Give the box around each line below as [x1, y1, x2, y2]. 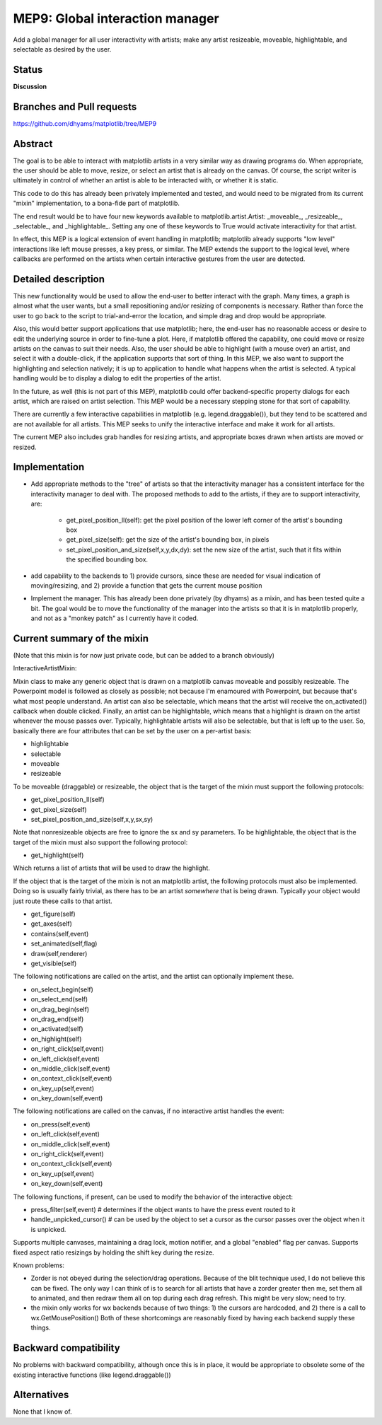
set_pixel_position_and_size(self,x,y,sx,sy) [30, 815, 154, 823]
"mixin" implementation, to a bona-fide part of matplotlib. [13, 199, 180, 208]
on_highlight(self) [30, 1035, 82, 1043]
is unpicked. [30, 1225, 66, 1233]
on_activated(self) [30, 1025, 84, 1033]
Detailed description [13, 273, 105, 285]
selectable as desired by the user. [13, 45, 112, 53]
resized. [13, 443, 37, 451]
